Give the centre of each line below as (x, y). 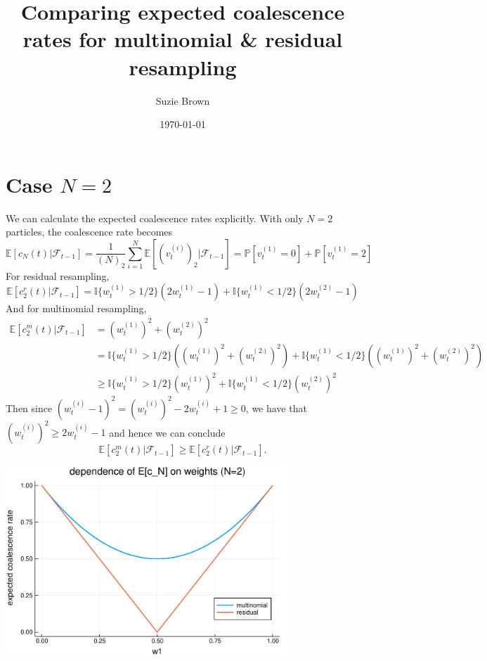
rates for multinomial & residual (183, 39)
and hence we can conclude (167, 432)
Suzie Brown (183, 100)
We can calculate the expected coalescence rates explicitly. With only (155, 218)
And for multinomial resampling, (76, 308)
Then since (29, 407)
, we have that (276, 407)
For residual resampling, (58, 275)
